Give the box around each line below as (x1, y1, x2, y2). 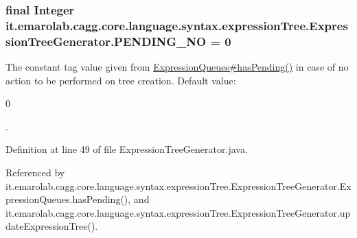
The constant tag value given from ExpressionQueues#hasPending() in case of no (5, 60, 349, 74)
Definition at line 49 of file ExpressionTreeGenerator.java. (5, 142, 248, 156)
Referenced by (5, 165, 65, 180)
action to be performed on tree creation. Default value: (5, 73, 236, 87)
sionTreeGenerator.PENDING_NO (5, 32, 207, 49)
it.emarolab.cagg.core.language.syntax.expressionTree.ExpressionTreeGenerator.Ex (5, 178, 352, 193)
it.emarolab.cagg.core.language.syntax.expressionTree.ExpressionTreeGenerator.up (5, 205, 351, 219)
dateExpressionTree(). (5, 219, 98, 233)
